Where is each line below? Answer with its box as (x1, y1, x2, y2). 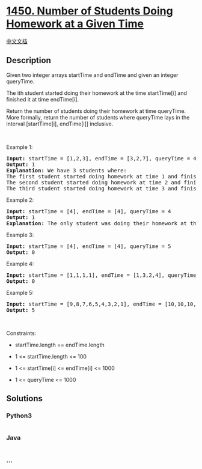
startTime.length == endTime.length (14, 341, 105, 348)
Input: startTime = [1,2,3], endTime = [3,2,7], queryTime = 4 (6, 155, 197, 162)
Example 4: (6, 260, 34, 267)
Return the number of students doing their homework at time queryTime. (6, 107, 186, 115)
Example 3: (6, 231, 34, 238)
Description (6, 55, 51, 65)
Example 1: (6, 143, 33, 151)
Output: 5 (6, 306, 35, 313)
